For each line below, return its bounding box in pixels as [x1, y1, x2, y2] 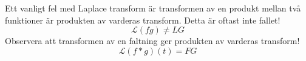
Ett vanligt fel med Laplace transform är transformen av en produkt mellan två [5, 2, 301, 14]
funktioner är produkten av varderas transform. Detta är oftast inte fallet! [5, 13, 280, 26]
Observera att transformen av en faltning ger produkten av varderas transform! [5, 34, 300, 47]
